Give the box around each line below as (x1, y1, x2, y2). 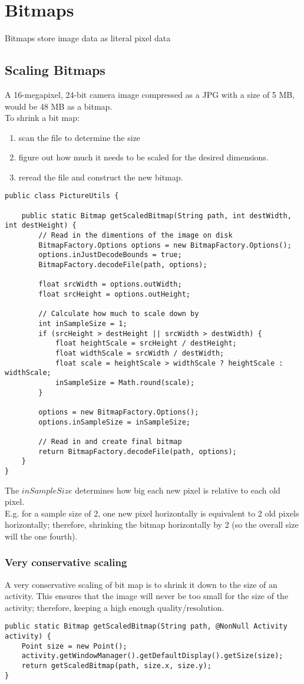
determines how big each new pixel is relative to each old (75, 484, 280, 496)
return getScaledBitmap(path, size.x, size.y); (21, 662, 212, 670)
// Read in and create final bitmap (38, 437, 182, 446)
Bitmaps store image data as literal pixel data (5, 32, 171, 44)
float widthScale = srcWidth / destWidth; (55, 348, 224, 357)
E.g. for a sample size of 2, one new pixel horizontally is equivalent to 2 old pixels (5, 507, 299, 519)
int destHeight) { (5, 221, 77, 230)
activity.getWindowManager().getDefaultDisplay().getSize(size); (21, 652, 283, 660)
